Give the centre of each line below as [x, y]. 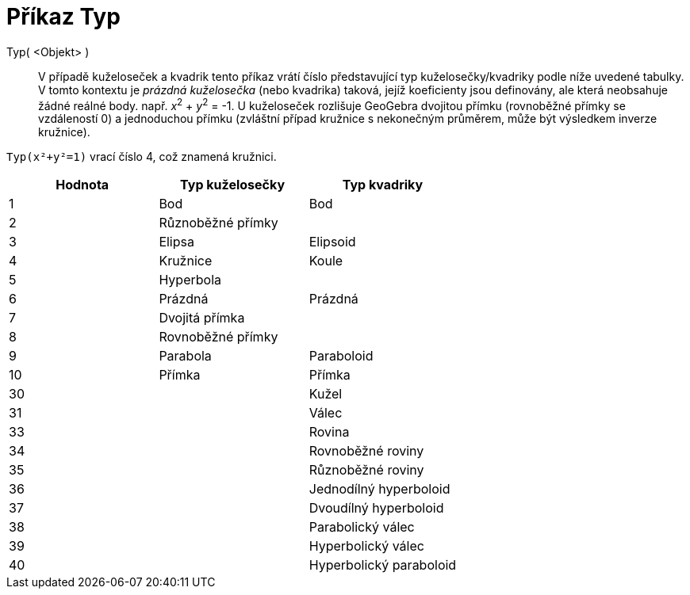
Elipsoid [332, 242]
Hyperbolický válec [366, 546]
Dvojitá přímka [202, 318]
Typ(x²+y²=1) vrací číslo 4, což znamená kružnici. [142, 157]
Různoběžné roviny [366, 470]
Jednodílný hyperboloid [379, 489]
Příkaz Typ [63, 17]
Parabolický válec [362, 527]
